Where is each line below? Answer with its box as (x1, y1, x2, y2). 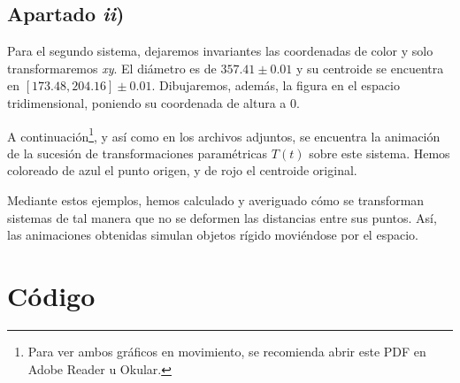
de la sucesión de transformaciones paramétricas (7, 143, 268, 162)
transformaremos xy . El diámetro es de (7, 58, 217, 77)
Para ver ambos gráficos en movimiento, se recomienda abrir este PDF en (27, 341, 426, 360)
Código (7, 277, 96, 313)
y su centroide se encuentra (295, 58, 444, 77)
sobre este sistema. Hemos (309, 143, 450, 162)
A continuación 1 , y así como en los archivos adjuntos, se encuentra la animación (7, 124, 441, 145)
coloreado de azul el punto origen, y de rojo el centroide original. (7, 161, 357, 180)
